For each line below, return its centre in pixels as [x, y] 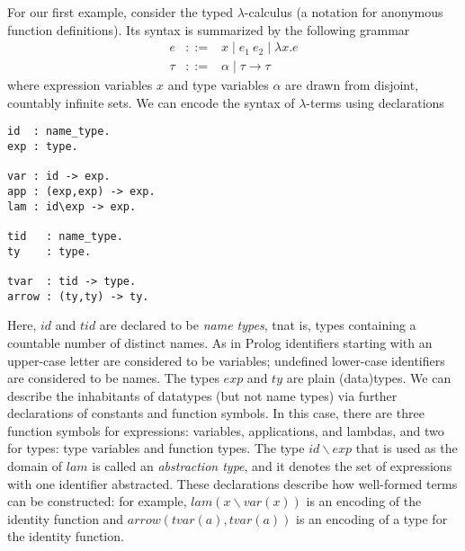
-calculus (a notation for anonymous [344, 12]
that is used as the [407, 448]
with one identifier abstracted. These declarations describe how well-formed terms [232, 483]
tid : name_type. [65, 237]
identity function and [66, 518]
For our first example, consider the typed [120, 12]
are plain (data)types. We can [369, 378]
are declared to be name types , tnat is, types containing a [258, 325]
